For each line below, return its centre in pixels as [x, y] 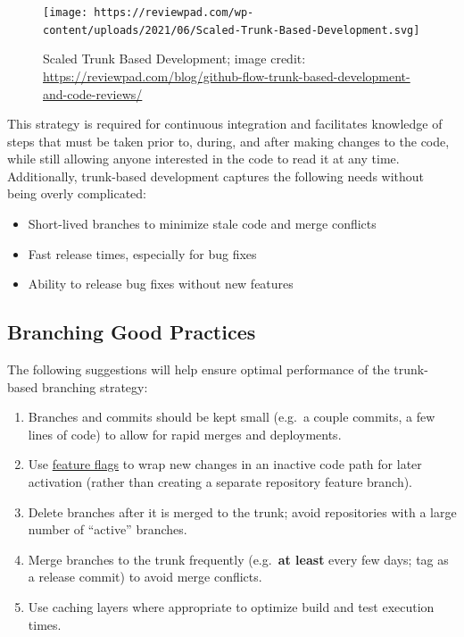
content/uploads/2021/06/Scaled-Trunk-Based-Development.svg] [232, 30]
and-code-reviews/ [93, 93]
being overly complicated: [77, 193]
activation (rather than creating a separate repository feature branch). [220, 482]
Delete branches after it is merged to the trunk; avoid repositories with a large [242, 511]
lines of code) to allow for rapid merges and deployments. [185, 434]
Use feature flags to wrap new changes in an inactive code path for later [225, 464]
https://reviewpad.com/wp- [174, 13]
